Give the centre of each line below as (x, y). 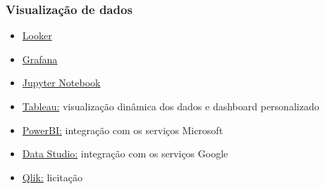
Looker (37, 35)
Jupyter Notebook (61, 83)
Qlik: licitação (52, 177)
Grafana (40, 59)
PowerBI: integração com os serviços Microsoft (123, 130)
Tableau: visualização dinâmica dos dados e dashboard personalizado (171, 106)
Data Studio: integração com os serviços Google (125, 154)
